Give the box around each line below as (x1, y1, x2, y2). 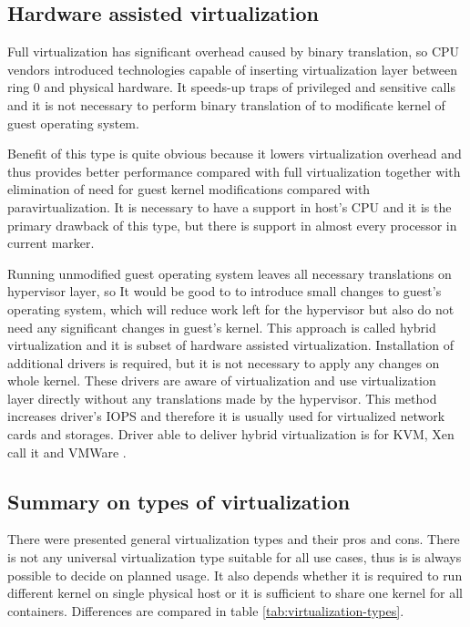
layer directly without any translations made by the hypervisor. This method (7, 388, 437, 407)
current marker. (7, 233, 95, 252)
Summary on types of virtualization (7, 487, 351, 515)
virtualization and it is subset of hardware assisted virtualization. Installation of (7, 335, 454, 355)
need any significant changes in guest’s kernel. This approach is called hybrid (7, 317, 436, 336)
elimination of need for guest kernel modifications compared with (7, 180, 371, 199)
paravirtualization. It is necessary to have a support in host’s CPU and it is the (7, 197, 452, 216)
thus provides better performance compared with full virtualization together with (7, 161, 461, 180)
